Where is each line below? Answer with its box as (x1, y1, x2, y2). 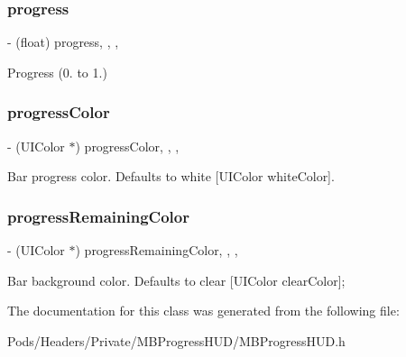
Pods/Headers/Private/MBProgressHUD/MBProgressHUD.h (7, 331, 346, 350)
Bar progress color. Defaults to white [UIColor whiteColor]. (7, 167, 335, 186)
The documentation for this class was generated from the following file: (7, 301, 400, 320)
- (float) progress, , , (7, 32, 119, 51)
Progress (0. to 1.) (7, 62, 107, 81)
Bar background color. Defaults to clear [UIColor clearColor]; (7, 270, 346, 289)
